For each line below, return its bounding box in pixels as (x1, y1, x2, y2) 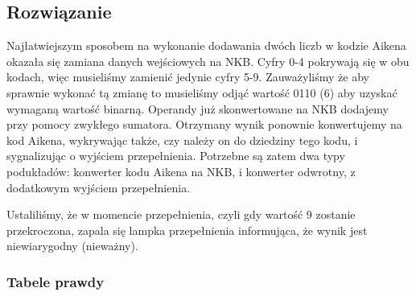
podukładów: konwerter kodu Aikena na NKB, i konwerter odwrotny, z (6, 162, 356, 179)
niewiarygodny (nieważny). (6, 237, 138, 254)
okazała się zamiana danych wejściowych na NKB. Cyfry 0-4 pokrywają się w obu (6, 52, 410, 69)
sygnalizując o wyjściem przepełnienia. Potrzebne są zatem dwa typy (6, 147, 345, 164)
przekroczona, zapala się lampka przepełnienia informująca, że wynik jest (6, 221, 368, 238)
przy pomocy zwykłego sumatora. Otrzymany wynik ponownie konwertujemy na (6, 116, 402, 133)
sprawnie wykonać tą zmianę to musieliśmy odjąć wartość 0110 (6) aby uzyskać (6, 84, 397, 101)
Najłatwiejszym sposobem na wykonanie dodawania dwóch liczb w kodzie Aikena (6, 37, 406, 54)
